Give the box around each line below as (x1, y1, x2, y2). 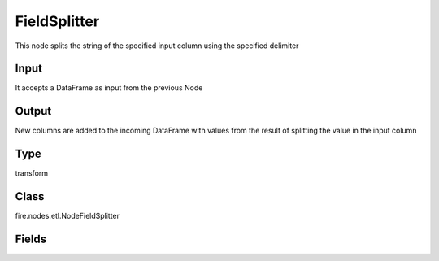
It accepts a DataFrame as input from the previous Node (15, 83, 203, 93)
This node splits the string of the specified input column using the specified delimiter (15, 41, 299, 50)
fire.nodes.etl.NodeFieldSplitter (15, 211, 120, 221)
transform (15, 168, 49, 178)
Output (15, 104, 52, 118)
